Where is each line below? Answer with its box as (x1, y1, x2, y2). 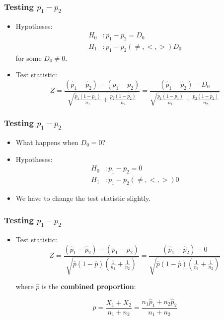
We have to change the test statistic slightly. (15, 192, 151, 203)
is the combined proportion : (41, 281, 136, 291)
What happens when (15, 137, 78, 147)
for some (15, 52, 42, 63)
